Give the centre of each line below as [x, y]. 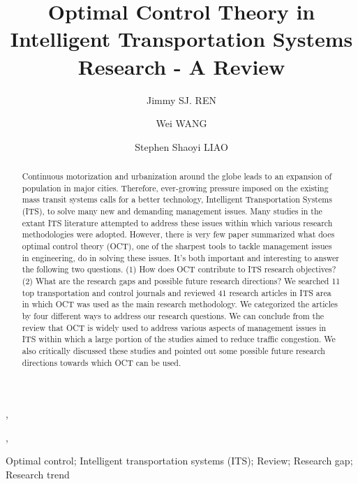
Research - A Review [181, 66]
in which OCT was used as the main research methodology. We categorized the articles [180, 304]
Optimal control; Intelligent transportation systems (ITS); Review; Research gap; [179, 461]
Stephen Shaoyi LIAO [181, 146]
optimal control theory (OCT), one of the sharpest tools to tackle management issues [177, 246]
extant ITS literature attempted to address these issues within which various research [177, 222]
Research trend [38, 475]
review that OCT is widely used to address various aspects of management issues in [174, 327]
